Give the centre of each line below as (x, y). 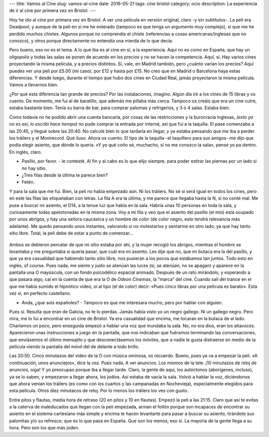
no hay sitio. (34, 168)
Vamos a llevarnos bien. (34, 85)
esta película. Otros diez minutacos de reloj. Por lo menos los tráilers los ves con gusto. (99, 391)
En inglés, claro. (26, 152)
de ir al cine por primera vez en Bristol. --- (53, 10)
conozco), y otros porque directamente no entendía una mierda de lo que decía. (91, 40)
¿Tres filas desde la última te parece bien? (65, 175)
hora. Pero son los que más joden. (44, 428)
